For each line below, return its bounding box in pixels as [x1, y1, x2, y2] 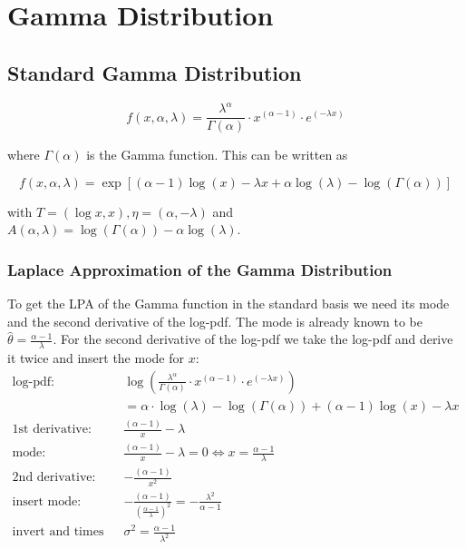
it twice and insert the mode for [7, 348, 184, 368]
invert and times [12, 525, 104, 539]
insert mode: [12, 495, 82, 508]
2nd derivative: [12, 471, 96, 485]
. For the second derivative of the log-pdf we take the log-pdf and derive [53, 329, 453, 348]
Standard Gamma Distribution [7, 58, 302, 86]
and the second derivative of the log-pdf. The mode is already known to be [7, 311, 422, 330]
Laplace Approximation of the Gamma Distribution [7, 258, 393, 280]
